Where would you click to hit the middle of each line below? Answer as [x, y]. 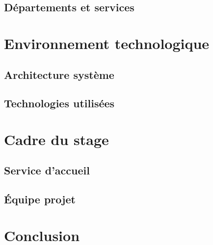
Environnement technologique [107, 43]
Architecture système [59, 74]
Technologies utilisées [59, 103]
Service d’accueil [47, 170]
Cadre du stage [56, 139]
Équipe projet [40, 199]
